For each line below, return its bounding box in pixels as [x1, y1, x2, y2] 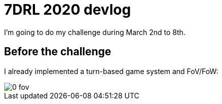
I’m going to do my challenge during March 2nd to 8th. [4, 27, 186, 37]
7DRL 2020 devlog [4, 1, 131, 18]
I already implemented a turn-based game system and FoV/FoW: [4, 66, 218, 76]
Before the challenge [4, 45, 112, 58]
